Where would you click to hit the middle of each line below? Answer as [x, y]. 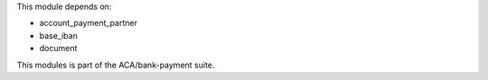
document [58, 49]
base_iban [59, 35]
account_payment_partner [88, 23]
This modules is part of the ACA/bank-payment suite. [116, 65]
